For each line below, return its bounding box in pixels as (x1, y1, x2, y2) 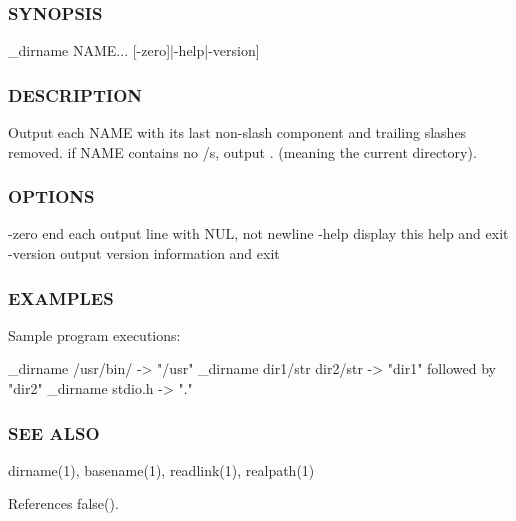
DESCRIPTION (8, 82, 143, 107)
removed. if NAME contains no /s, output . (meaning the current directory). (8, 141, 477, 162)
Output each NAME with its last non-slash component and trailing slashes (8, 122, 467, 143)
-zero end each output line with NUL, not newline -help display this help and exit (8, 223, 509, 244)
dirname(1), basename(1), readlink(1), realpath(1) (8, 459, 315, 480)
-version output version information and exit (8, 243, 280, 264)
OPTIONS (8, 184, 95, 209)
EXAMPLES (8, 285, 114, 310)
